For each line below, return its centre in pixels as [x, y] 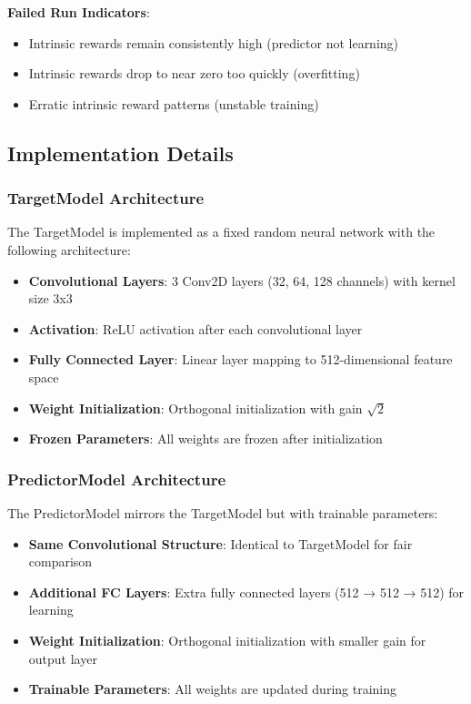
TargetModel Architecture [106, 198]
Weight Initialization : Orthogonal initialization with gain [195, 408]
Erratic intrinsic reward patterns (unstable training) [174, 103]
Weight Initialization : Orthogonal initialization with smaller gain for [227, 640]
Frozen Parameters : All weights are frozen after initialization [205, 439]
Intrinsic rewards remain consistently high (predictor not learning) [214, 42]
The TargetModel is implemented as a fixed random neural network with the [221, 232]
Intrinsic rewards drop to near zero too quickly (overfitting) [194, 73]
